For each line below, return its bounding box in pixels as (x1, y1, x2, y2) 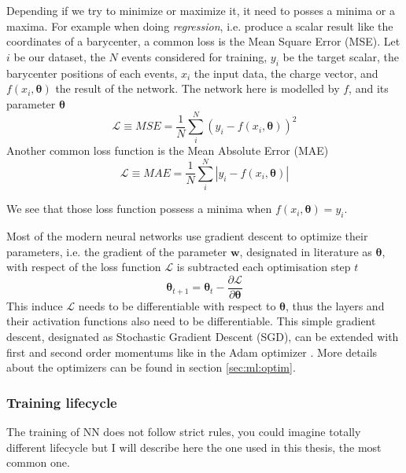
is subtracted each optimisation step (176, 258, 351, 275)
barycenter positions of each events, (6, 64, 178, 81)
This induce (6, 297, 63, 313)
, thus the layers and (286, 297, 385, 313)
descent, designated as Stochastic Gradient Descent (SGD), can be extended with (6, 328, 399, 345)
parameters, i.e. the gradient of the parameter (6, 243, 227, 259)
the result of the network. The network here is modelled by (55, 80, 340, 97)
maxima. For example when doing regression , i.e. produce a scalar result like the (6, 17, 393, 34)
